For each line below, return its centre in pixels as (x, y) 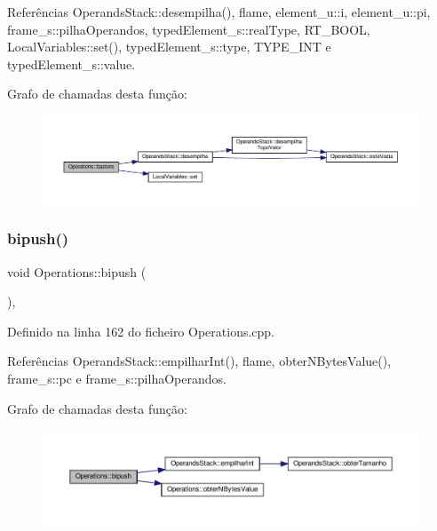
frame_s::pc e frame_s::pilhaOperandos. (117, 378)
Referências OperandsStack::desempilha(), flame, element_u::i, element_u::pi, (219, 12)
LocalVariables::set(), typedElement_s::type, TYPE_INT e (169, 47)
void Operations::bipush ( (77, 271)
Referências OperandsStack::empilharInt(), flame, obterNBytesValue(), (199, 361)
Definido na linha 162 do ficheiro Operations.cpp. (141, 331)
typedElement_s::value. (72, 63)
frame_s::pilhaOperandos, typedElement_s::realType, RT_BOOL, (189, 29)
